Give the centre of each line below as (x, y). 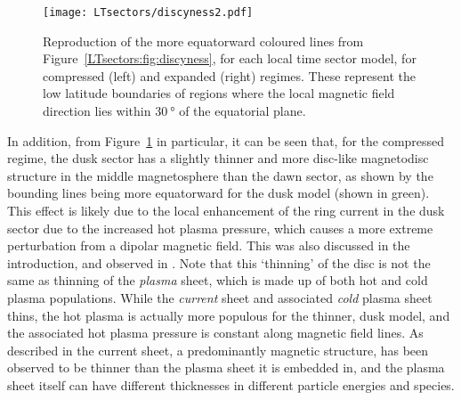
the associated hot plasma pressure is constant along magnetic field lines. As (215, 333)
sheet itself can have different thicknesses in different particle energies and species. (231, 384)
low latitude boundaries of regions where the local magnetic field (219, 93)
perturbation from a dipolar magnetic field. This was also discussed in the (209, 245)
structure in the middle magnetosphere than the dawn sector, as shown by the (220, 175)
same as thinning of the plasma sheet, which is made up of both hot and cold (218, 280)
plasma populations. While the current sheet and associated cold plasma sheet (220, 297)
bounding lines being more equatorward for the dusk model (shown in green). (218, 193)
